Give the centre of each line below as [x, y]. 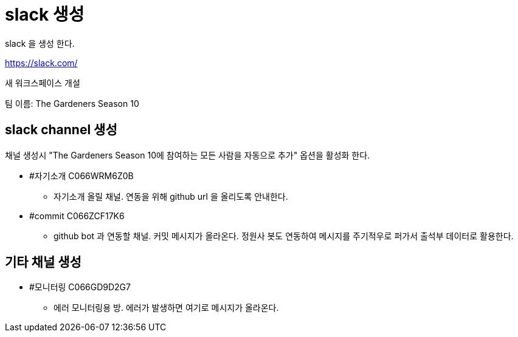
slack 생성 [45, 15]
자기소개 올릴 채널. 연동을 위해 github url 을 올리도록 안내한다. [171, 196]
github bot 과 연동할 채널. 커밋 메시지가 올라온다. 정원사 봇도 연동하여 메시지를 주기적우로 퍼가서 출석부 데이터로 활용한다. [284, 236]
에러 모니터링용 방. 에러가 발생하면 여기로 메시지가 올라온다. [166, 308]
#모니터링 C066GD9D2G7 [80, 287]
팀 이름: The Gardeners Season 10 [72, 103]
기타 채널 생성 [43, 262]
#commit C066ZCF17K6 [77, 216]
